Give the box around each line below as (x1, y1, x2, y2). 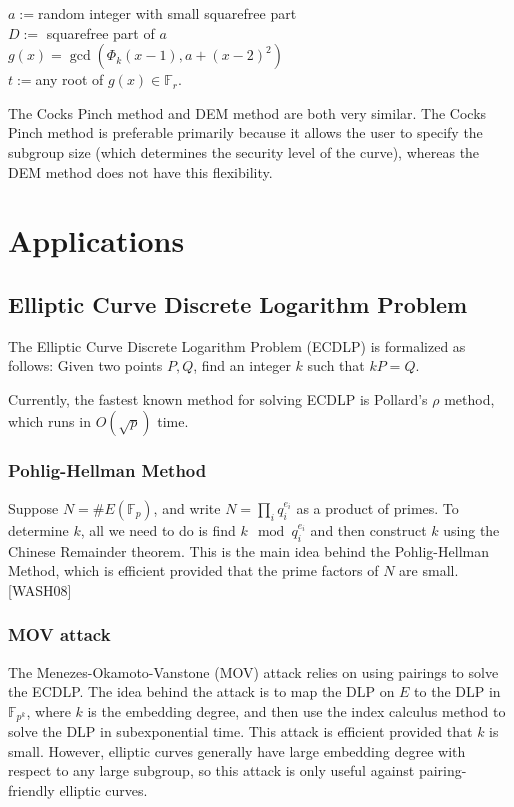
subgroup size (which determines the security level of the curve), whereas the (8, 141, 480, 162)
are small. (399, 560, 459, 581)
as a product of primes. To (296, 497, 459, 518)
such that (307, 355, 365, 376)
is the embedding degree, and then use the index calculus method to (87, 700, 506, 721)
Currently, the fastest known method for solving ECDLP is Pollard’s (8, 388, 428, 409)
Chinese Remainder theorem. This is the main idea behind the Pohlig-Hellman (8, 540, 489, 561)
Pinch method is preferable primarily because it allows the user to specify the (8, 122, 483, 143)
